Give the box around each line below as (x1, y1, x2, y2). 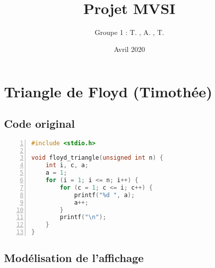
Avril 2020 (113, 43, 145, 54)
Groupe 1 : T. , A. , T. (95, 27, 164, 37)
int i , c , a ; (45, 162, 89, 169)
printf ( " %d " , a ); (74, 191, 135, 199)
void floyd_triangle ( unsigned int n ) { (31, 154, 163, 162)
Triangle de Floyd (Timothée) (4, 81, 213, 102)
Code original (4, 115, 75, 131)
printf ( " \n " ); (60, 214, 107, 221)
